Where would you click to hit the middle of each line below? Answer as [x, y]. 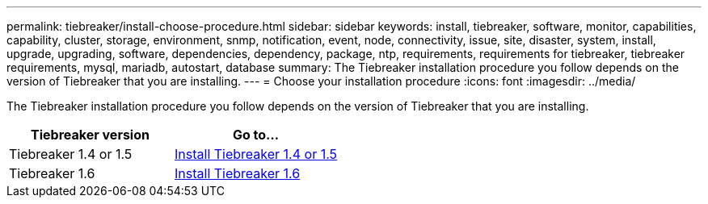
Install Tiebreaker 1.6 [238, 173]
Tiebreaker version [90, 135]
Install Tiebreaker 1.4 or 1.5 [256, 154]
